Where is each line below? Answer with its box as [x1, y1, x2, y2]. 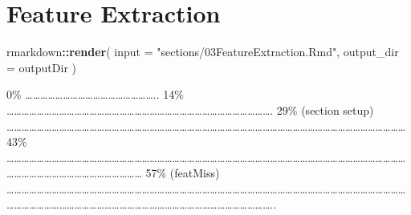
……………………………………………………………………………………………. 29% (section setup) [6, 101, 374, 118]
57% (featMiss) [145, 164, 220, 181]
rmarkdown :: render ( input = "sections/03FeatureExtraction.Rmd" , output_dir [6, 43, 399, 60]
